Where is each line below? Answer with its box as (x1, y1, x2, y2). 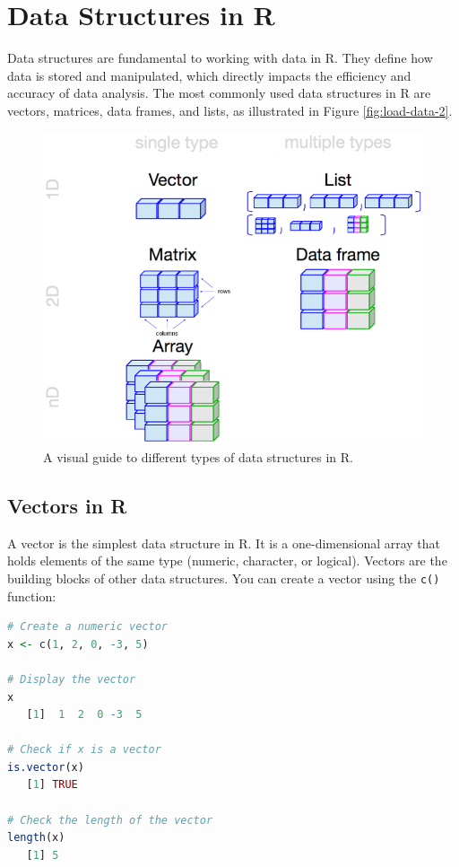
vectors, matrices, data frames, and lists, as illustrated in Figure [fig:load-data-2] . (7, 101, 453, 119)
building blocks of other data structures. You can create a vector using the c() (7, 568, 440, 587)
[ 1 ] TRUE (26, 778, 78, 792)
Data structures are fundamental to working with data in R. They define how (7, 48, 433, 67)
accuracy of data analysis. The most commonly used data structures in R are (7, 83, 431, 102)
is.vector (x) (7, 760, 84, 774)
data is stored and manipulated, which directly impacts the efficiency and (7, 66, 411, 84)
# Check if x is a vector (7, 743, 161, 757)
